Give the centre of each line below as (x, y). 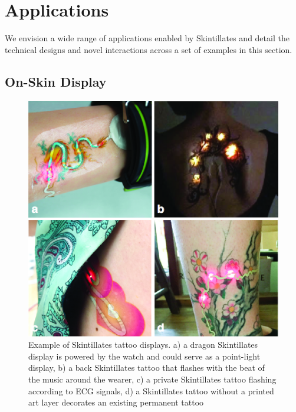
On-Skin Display (56, 81)
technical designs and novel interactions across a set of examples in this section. (149, 49)
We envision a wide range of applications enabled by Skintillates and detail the (147, 38)
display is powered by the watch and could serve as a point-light (144, 356)
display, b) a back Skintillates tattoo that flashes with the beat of (147, 367)
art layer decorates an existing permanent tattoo (116, 402)
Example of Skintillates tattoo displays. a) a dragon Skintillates (143, 345)
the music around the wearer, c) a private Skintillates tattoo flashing (152, 379)
